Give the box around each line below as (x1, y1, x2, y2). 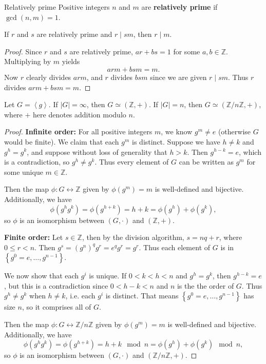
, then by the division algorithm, (82, 232, 184, 242)
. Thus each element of (139, 241, 211, 252)
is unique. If (89, 270, 127, 281)
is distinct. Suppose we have (132, 136, 220, 147)
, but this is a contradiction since (4, 280, 108, 291)
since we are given (150, 71, 207, 82)
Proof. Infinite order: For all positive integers (4, 126, 153, 137)
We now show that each (4, 270, 79, 281)
